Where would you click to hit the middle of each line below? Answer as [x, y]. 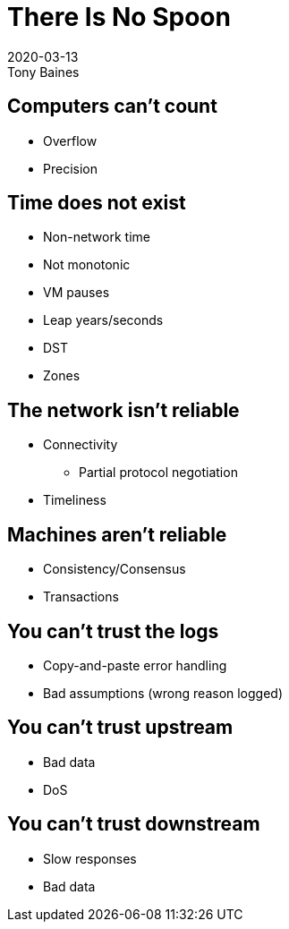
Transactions [81, 597]
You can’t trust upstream [120, 728]
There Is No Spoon [119, 17]
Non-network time [97, 237]
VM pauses [76, 293]
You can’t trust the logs [113, 631]
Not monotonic [87, 265]
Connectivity [81, 445]
